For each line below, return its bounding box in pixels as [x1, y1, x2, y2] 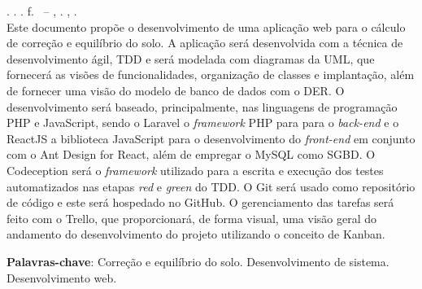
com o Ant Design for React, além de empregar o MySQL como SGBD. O [7, 146, 376, 163]
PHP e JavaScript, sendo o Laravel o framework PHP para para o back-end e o [7, 114, 399, 131]
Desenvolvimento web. [7, 269, 117, 286]
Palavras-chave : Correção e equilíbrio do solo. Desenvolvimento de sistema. [7, 252, 389, 269]
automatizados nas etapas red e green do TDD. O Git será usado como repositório [7, 177, 415, 195]
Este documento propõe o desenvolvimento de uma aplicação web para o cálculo [7, 18, 406, 35]
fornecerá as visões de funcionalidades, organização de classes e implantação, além [7, 66, 415, 83]
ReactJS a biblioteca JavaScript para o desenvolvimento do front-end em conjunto [7, 129, 415, 147]
